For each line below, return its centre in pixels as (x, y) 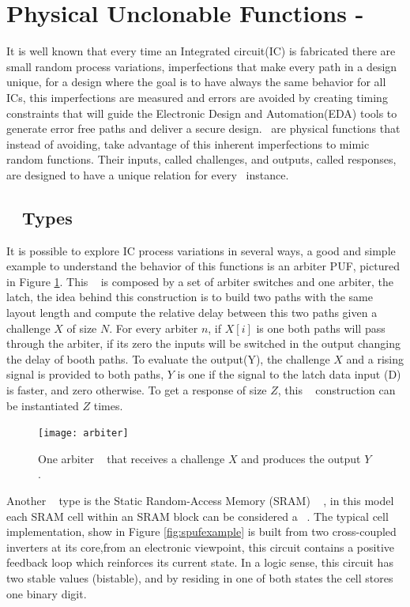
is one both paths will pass (321, 328)
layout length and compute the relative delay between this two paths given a (192, 313)
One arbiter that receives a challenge (132, 458)
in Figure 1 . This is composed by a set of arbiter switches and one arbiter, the (200, 281)
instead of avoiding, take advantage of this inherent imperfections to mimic (188, 143)
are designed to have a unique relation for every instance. (148, 174)
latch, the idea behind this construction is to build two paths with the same (190, 297)
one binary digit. (47, 593)
